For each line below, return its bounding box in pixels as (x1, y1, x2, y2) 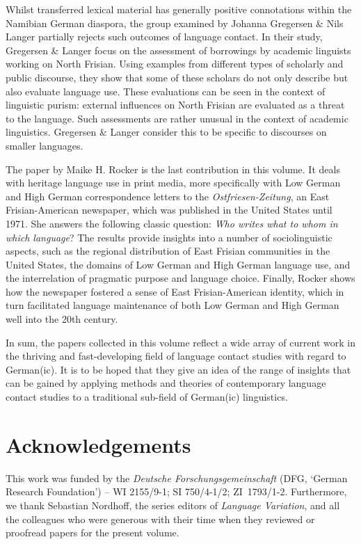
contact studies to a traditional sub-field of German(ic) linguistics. (6, 390, 288, 404)
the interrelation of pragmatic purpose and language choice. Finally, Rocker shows (6, 271, 355, 285)
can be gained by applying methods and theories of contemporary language (6, 376, 326, 390)
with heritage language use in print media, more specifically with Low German (6, 175, 341, 190)
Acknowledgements (6, 430, 191, 458)
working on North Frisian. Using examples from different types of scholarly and (6, 56, 344, 71)
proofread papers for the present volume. (6, 525, 179, 540)
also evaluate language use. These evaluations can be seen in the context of (6, 83, 326, 98)
